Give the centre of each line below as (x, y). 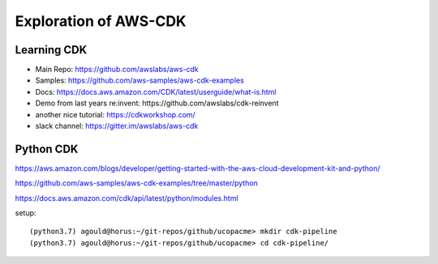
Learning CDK (51, 50)
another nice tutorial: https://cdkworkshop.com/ (116, 114)
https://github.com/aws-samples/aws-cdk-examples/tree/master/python (137, 183)
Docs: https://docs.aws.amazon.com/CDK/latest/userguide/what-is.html (156, 92)
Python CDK (47, 149)
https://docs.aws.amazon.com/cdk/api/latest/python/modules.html (127, 198)
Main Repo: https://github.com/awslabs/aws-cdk (117, 70)
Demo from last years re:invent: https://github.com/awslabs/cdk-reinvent (157, 103)
